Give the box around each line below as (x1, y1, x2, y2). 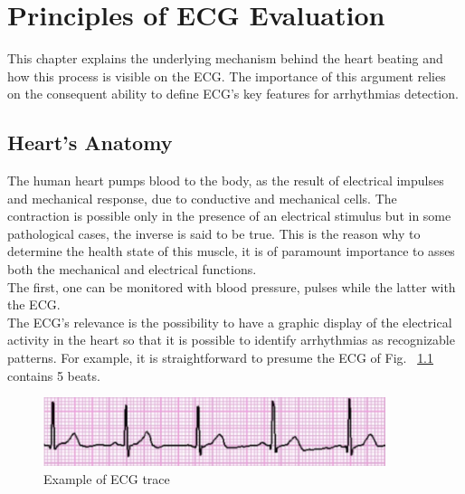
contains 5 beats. (7, 366, 100, 385)
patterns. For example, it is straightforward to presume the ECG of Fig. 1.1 (7, 348, 434, 367)
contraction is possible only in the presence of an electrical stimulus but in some (7, 206, 451, 225)
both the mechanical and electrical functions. (7, 260, 257, 279)
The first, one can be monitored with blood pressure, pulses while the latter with (7, 277, 456, 296)
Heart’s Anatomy (7, 128, 173, 157)
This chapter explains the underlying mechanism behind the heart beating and (7, 49, 443, 68)
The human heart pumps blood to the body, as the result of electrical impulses (7, 171, 444, 190)
